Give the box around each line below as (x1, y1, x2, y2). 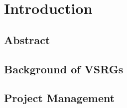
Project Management (4, 90, 115, 106)
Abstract (4, 32, 50, 47)
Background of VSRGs (4, 61, 124, 76)
